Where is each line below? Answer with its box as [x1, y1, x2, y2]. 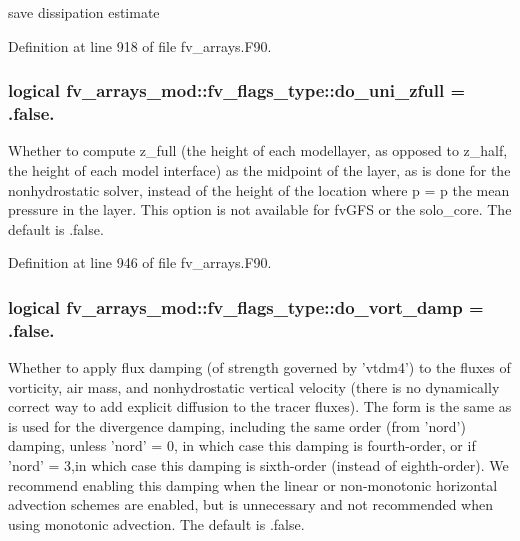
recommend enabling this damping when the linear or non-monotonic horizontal [8, 474, 498, 495]
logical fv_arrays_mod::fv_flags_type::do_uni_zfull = [8, 78, 466, 103]
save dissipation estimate [8, 2, 160, 22]
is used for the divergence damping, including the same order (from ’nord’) [8, 415, 466, 436]
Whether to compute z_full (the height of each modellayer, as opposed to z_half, [8, 140, 508, 161]
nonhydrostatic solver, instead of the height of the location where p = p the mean [8, 179, 510, 200]
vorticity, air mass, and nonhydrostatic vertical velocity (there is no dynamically [8, 376, 500, 397]
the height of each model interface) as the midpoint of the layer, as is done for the [8, 159, 511, 180]
